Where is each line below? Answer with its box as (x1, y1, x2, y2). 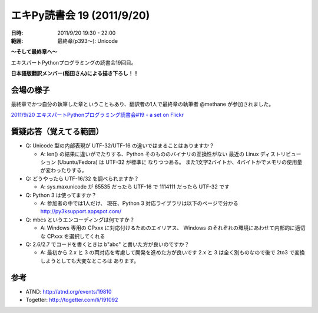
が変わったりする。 (40, 167, 87, 174)
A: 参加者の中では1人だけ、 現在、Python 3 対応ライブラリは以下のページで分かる (40, 200, 238, 207)
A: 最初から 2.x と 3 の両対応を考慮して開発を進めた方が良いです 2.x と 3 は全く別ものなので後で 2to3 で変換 (40, 249, 305, 256)
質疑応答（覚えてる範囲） (11, 127, 104, 137)
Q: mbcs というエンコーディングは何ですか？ (25, 216, 135, 223)
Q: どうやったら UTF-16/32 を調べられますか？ (25, 175, 140, 182)
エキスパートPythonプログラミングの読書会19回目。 (11, 59, 137, 66)
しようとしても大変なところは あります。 (40, 257, 140, 264)
